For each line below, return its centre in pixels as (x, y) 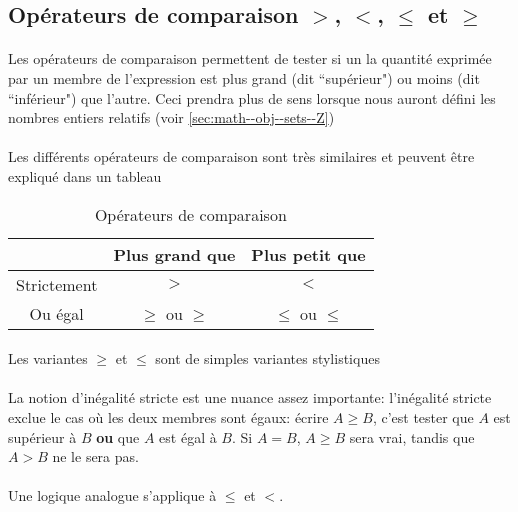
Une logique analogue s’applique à (112, 495)
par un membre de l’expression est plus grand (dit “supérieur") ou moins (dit (244, 77)
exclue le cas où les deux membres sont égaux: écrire (168, 416)
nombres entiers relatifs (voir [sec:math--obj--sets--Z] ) (171, 117)
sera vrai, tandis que (412, 436)
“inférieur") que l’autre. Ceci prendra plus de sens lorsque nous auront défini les (252, 97)
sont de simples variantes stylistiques (267, 358)
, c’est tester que (423, 416)
